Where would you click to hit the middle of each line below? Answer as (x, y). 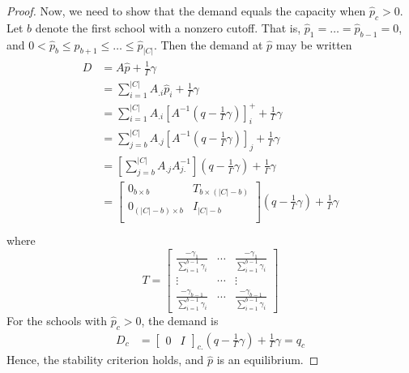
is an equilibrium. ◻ (268, 360)
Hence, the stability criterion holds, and (105, 360)
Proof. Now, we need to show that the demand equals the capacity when (186, 11)
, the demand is (180, 320)
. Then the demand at (208, 44)
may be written (314, 44)
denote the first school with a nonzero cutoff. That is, (168, 27)
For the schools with (57, 320)
